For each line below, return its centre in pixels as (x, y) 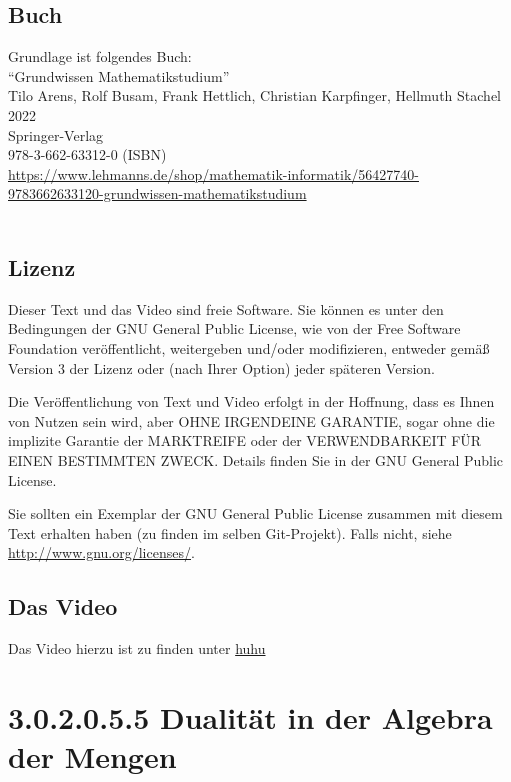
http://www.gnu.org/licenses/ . (101, 552)
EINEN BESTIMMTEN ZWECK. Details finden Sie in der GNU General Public (256, 459)
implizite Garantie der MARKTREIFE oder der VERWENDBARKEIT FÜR (245, 440)
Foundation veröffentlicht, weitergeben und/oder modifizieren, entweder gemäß (249, 347)
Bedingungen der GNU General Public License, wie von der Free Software (234, 328)
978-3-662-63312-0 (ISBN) (87, 154)
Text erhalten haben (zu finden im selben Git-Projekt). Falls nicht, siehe (230, 532)
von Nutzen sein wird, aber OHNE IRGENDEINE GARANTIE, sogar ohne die (251, 420)
